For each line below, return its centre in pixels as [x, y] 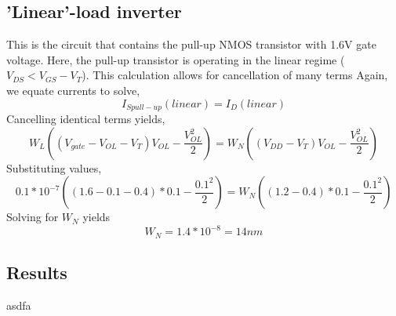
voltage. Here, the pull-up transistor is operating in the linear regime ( [176, 59]
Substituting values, [54, 167]
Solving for [33, 217]
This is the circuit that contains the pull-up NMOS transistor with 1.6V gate [191, 44]
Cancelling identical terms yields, [86, 119]
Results [37, 272]
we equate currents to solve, [73, 90]
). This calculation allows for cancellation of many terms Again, [235, 75]
